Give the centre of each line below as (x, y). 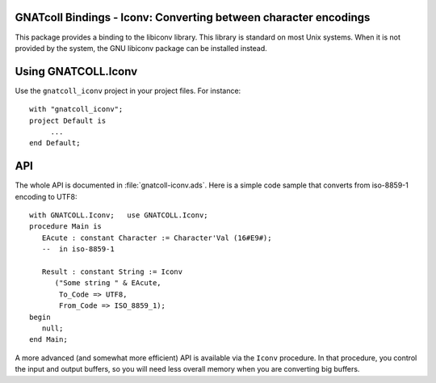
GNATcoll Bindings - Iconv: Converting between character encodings (193, 17)
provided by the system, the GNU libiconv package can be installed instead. (141, 48)
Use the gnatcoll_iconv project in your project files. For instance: (128, 90)
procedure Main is (66, 227)
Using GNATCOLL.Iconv (76, 72)
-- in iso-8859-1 (78, 249)
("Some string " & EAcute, (108, 283)
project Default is (68, 120)
